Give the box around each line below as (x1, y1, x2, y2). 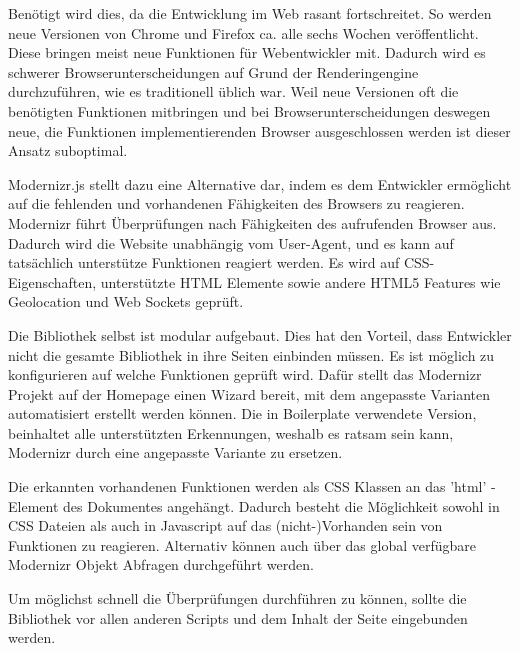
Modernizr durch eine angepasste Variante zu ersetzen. (8, 442, 343, 463)
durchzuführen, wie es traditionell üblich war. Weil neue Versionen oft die (8, 81, 459, 102)
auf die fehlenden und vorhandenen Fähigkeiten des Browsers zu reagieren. (8, 193, 465, 214)
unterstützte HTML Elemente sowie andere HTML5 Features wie (100, 271, 501, 292)
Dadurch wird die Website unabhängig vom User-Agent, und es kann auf (8, 232, 454, 253)
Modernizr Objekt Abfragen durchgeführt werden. (8, 554, 314, 575)
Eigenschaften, (8, 271, 97, 292)
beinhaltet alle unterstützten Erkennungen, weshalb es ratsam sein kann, (8, 422, 454, 443)
